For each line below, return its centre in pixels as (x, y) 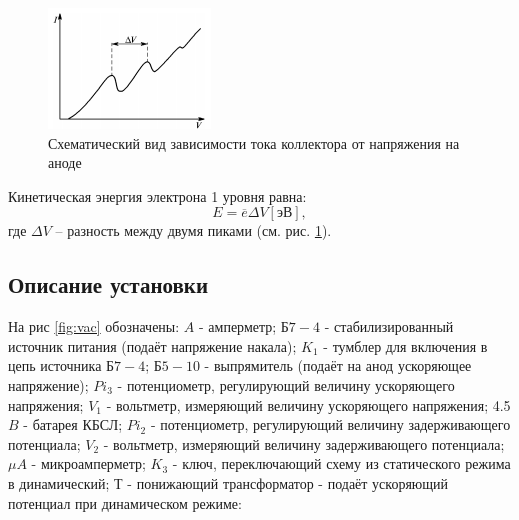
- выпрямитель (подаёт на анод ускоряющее (338, 365)
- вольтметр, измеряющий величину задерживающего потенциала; (304, 443)
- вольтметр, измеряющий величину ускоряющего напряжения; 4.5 (308, 404)
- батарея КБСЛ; (73, 424)
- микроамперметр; (88, 463)
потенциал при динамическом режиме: (125, 502)
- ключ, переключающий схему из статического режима (341, 463)
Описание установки (108, 284)
